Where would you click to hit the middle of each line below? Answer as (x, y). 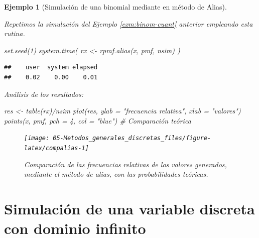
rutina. (15, 33)
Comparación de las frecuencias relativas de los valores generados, (125, 164)
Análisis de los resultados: (44, 94)
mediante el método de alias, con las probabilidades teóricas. (116, 174)
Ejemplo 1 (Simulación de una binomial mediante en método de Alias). (115, 7)
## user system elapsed (51, 68)
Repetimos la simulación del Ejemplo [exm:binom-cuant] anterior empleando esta (128, 23)
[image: (37, 138)
